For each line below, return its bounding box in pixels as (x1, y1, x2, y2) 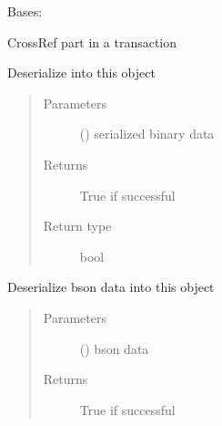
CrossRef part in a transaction (7, 32, 177, 51)
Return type (43, 216, 112, 235)
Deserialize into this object (7, 63, 156, 82)
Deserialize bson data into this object (7, 277, 215, 296)
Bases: (7, 2, 43, 20)
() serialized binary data (79, 124, 215, 143)
